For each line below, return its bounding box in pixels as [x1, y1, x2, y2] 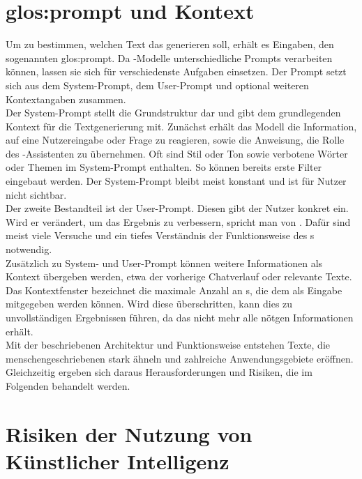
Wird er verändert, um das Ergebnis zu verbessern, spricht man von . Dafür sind [6, 214, 351, 229]
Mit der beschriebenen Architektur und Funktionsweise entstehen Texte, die [6, 337, 331, 352]
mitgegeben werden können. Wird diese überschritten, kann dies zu [6, 296, 293, 311]
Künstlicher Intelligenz [6, 446, 229, 475]
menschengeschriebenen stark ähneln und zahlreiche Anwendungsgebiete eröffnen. [6, 351, 354, 365]
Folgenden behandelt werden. [6, 378, 130, 393]
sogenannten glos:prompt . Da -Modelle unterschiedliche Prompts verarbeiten [6, 50, 333, 65]
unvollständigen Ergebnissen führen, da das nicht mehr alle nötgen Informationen [6, 310, 354, 324]
